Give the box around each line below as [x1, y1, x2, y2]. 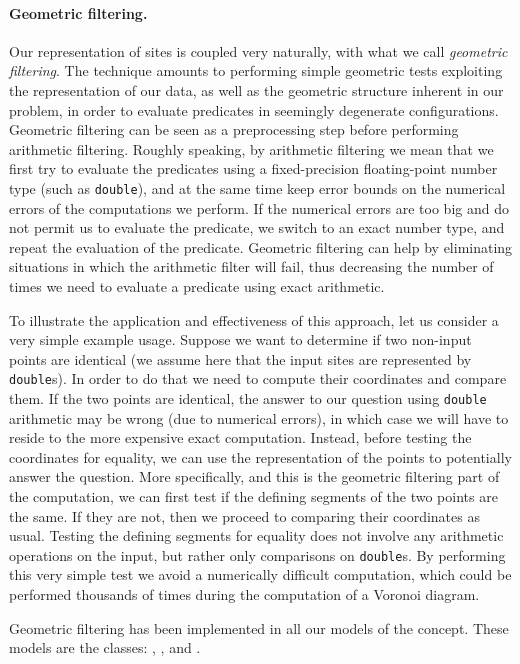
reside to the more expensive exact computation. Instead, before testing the [9, 427, 472, 448]
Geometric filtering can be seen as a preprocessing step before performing [9, 119, 459, 140]
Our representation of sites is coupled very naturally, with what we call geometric [9, 40, 508, 61]
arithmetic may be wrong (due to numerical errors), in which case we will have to [9, 407, 509, 428]
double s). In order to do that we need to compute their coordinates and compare [9, 368, 507, 389]
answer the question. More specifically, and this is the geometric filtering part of [9, 466, 500, 487]
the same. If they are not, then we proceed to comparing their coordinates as [9, 505, 480, 526]
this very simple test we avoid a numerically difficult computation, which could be [9, 564, 512, 585]
